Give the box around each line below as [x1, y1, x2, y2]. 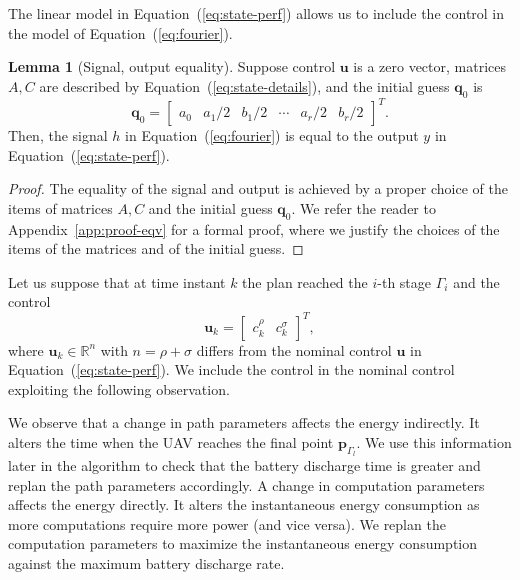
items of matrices [8, 197, 113, 218]
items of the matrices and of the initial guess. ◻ [8, 238, 304, 259]
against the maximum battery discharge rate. [8, 553, 285, 574]
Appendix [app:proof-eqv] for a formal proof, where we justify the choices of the [8, 218, 500, 239]
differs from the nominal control [196, 339, 392, 360]
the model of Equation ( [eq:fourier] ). [8, 22, 233, 43]
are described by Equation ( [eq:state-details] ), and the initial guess [39, 75, 450, 96]
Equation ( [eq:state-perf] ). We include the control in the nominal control [8, 359, 455, 380]
